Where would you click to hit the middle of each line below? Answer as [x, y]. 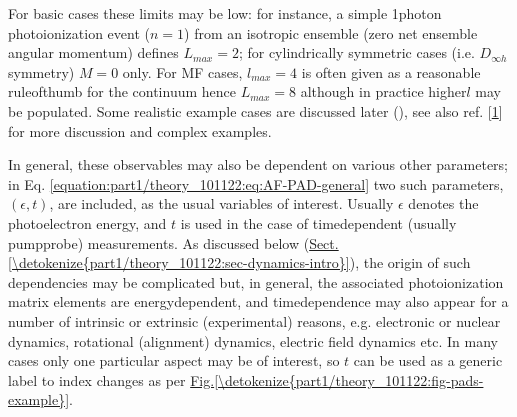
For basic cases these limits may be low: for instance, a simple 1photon [225, 13]
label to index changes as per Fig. [111, 379]
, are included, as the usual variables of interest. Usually [221, 203]
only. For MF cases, [182, 71]
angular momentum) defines [93, 52]
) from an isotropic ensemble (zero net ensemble [331, 32]
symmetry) [41, 71]
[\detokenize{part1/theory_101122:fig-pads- [349, 379]
